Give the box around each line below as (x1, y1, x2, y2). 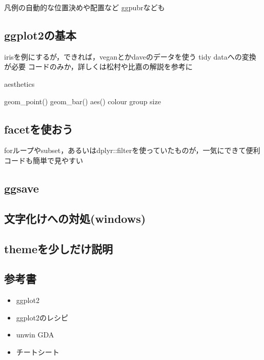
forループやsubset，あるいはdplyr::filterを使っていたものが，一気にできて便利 (4, 145, 260, 156)
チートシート (16, 346, 59, 357)
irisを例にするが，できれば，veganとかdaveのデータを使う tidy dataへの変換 (4, 51, 256, 62)
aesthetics (4, 78, 35, 89)
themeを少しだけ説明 (4, 240, 113, 256)
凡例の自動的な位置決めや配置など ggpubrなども (4, 2, 165, 12)
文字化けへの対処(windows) (4, 210, 146, 226)
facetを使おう (4, 121, 73, 137)
